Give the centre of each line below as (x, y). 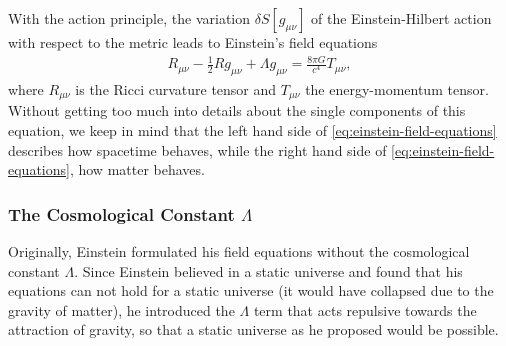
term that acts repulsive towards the (365, 309)
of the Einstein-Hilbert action (401, 18)
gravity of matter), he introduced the (121, 309)
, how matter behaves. (137, 169)
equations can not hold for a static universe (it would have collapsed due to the (251, 290)
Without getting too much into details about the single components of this (237, 110)
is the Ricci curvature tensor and (176, 88)
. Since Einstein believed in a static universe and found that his (268, 270)
